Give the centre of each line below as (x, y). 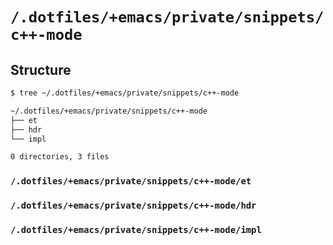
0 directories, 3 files (60, 157)
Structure (41, 69)
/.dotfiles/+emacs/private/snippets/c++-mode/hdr (133, 206)
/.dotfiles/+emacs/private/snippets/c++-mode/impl (136, 230)
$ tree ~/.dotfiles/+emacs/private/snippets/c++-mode (125, 93)
